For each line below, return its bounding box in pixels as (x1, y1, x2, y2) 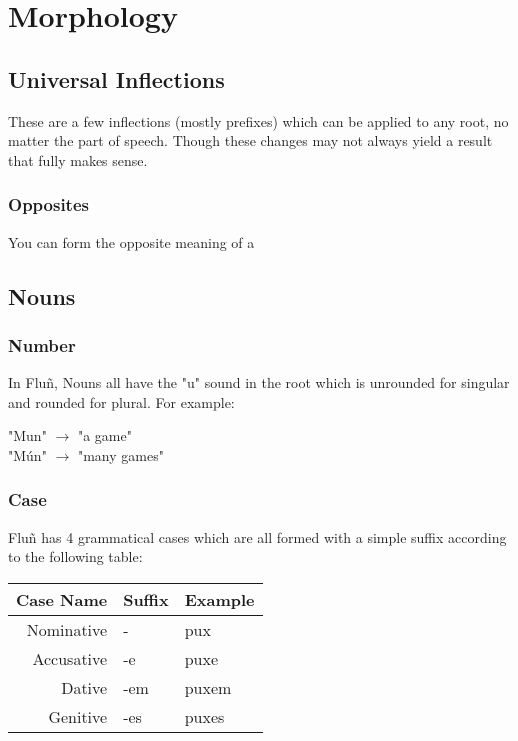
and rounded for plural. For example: (8, 391, 235, 412)
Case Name (16, 587, 108, 611)
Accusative (32, 646, 108, 670)
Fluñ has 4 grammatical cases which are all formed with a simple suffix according (8, 526, 507, 547)
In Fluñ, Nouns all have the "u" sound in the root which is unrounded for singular (8, 372, 510, 393)
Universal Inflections (8, 63, 225, 94)
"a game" (77, 425, 132, 446)
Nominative (26, 617, 108, 641)
